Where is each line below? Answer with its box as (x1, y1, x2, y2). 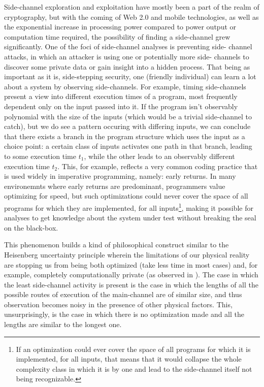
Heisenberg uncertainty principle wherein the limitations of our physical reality (4, 249, 250, 260)
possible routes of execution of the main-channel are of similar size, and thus (4, 289, 242, 300)
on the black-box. (4, 222, 58, 233)
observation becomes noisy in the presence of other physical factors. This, (4, 299, 233, 309)
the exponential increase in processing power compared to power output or (4, 21, 237, 32)
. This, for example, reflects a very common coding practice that (57, 160, 258, 171)
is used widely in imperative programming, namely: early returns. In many (4, 171, 236, 181)
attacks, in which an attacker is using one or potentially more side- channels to (4, 51, 249, 61)
